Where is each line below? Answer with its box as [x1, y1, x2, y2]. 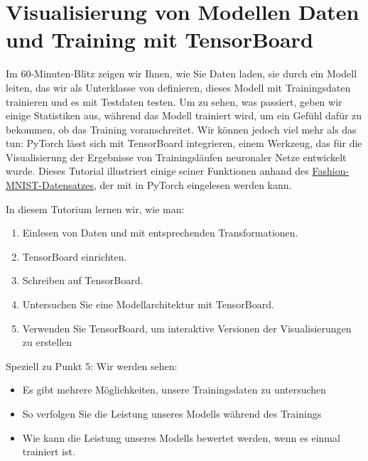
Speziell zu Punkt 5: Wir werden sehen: [6, 358, 178, 373]
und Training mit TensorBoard [6, 25, 313, 54]
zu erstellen [22, 335, 72, 349]
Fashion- [312, 163, 350, 178]
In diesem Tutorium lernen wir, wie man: [6, 201, 185, 216]
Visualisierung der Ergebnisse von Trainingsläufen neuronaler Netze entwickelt [6, 149, 347, 164]
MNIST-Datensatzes [6, 178, 94, 192]
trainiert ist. [22, 444, 75, 459]
